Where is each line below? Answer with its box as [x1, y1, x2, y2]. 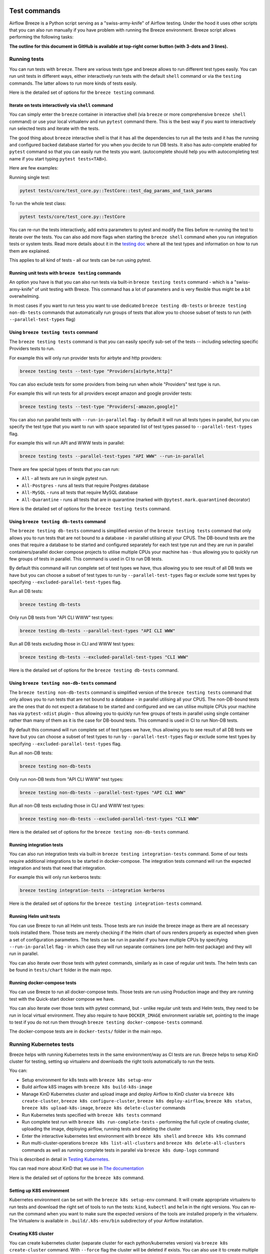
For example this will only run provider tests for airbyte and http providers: [9, 355, 162, 361]
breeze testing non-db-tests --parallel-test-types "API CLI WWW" [19, 790, 186, 795]
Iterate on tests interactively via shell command [9, 102, 113, 108]
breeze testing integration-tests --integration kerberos [19, 888, 165, 893]
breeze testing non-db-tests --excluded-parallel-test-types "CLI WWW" [19, 816, 199, 822]
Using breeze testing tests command [9, 329, 98, 336]
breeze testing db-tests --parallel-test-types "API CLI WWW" [19, 628, 175, 634]
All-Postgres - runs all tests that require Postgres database [21, 482, 149, 489]
